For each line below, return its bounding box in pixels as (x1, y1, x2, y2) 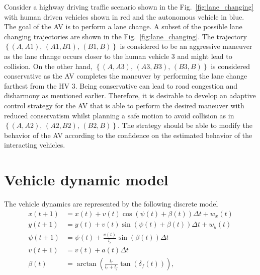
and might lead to (177, 50, 232, 61)
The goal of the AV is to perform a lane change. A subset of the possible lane (4, 21, 242, 32)
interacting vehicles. (4, 140, 65, 150)
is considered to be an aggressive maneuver (120, 41, 252, 51)
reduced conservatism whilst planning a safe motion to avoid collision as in (4, 110, 234, 120)
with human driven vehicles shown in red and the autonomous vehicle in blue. (4, 11, 244, 22)
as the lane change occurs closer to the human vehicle (4, 50, 169, 61)
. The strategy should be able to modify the (117, 120, 253, 130)
